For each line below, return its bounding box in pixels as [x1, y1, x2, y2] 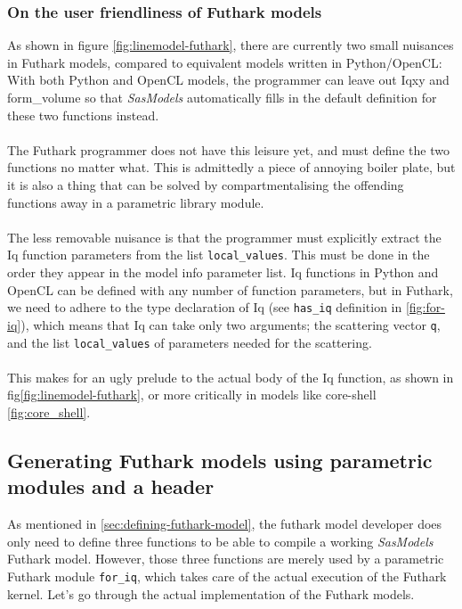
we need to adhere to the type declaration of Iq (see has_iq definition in [7, 298, 402, 317]
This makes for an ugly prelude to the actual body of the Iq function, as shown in [7, 367, 454, 386]
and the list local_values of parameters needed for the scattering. [7, 333, 372, 351]
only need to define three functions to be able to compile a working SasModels [7, 531, 434, 550]
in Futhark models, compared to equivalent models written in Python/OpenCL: [7, 53, 442, 71]
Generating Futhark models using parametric [7, 446, 433, 473]
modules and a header [7, 473, 215, 500]
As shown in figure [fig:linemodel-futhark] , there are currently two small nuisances [7, 36, 454, 54]
